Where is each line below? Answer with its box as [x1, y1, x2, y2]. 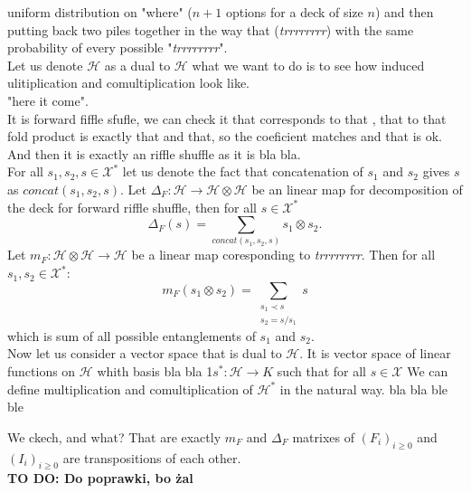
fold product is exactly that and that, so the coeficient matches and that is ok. [7, 127, 443, 146]
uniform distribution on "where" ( [7, 3, 193, 21]
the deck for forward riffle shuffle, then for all [7, 197, 257, 216]
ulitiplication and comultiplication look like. [7, 73, 250, 92]
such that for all [277, 362, 366, 380]
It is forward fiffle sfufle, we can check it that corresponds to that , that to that [7, 109, 447, 128]
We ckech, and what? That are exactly [7, 427, 221, 446]
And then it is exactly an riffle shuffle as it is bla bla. [7, 144, 301, 163]
